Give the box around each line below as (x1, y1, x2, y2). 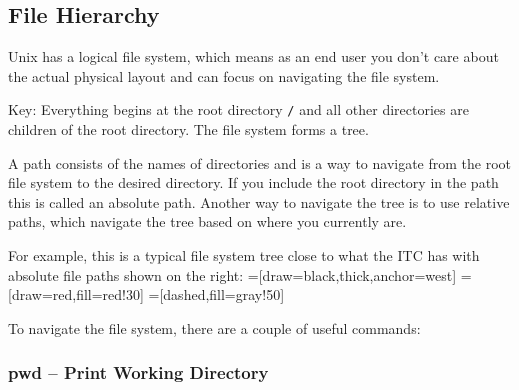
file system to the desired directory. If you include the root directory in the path (8, 172, 499, 193)
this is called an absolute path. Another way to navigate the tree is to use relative (8, 191, 510, 212)
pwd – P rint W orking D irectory (8, 360, 269, 385)
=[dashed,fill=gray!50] (148, 284, 285, 305)
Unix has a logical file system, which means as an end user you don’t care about (8, 46, 499, 67)
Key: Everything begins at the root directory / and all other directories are (8, 99, 469, 120)
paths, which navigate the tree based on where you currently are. (8, 211, 407, 232)
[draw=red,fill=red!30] (8, 284, 144, 305)
